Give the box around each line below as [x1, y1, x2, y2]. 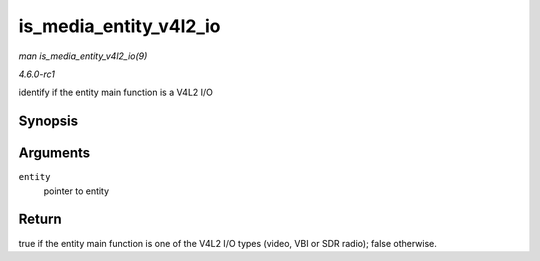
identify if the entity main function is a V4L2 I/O [18, 86, 214, 99]
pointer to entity [43, 185, 110, 197]
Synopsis [18, 113, 79, 130]
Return [18, 211, 62, 228]
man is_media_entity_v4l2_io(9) [18, 50, 148, 62]
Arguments [18, 145, 91, 162]
